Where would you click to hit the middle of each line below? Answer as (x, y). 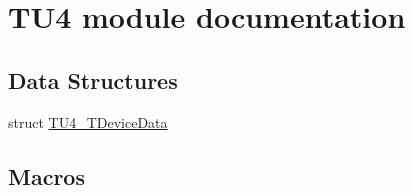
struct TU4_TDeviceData (88, 121)
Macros (46, 175)
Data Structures (93, 79)
